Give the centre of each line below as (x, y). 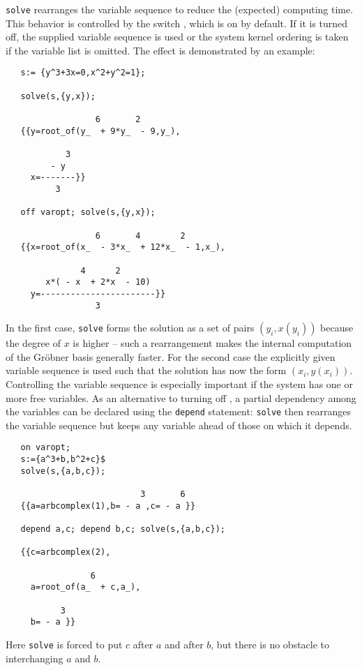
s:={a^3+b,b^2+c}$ (63, 460)
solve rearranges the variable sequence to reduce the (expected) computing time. (180, 9)
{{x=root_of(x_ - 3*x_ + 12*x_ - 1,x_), (123, 247)
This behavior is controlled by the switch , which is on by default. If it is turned (177, 23)
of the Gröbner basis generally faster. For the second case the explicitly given (171, 356)
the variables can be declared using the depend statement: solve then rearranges (178, 411)
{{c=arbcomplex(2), (66, 552)
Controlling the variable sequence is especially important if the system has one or (179, 384)
